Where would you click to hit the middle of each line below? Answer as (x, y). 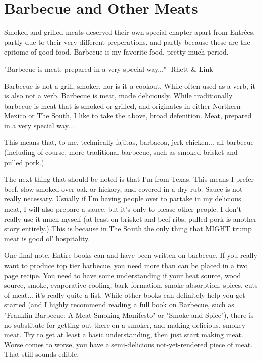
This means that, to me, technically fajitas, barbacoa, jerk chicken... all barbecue (129, 142)
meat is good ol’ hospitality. (47, 238)
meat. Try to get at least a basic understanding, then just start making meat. (124, 334)
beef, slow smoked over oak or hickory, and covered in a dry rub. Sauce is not (123, 189)
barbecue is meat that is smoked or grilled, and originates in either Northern (122, 105)
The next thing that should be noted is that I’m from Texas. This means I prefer (129, 179)
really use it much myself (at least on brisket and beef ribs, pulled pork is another (130, 218)
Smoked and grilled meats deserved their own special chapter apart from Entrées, (130, 32)
